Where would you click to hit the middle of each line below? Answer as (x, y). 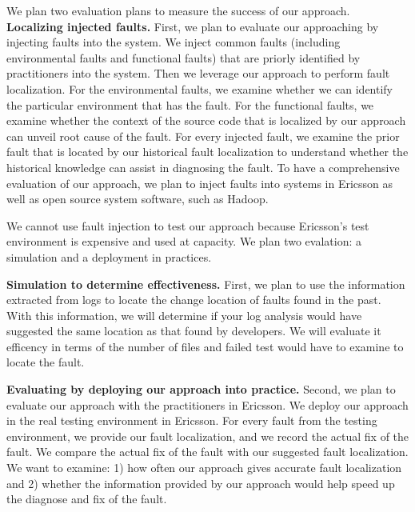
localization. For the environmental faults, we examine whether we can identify (200, 88)
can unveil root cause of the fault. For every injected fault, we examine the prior (203, 136)
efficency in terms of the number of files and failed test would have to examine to (205, 346)
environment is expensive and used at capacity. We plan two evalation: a (184, 241)
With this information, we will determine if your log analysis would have (184, 315)
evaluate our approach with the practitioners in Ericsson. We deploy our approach (207, 404)
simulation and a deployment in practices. (109, 256)
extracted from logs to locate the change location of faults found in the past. (194, 300)
